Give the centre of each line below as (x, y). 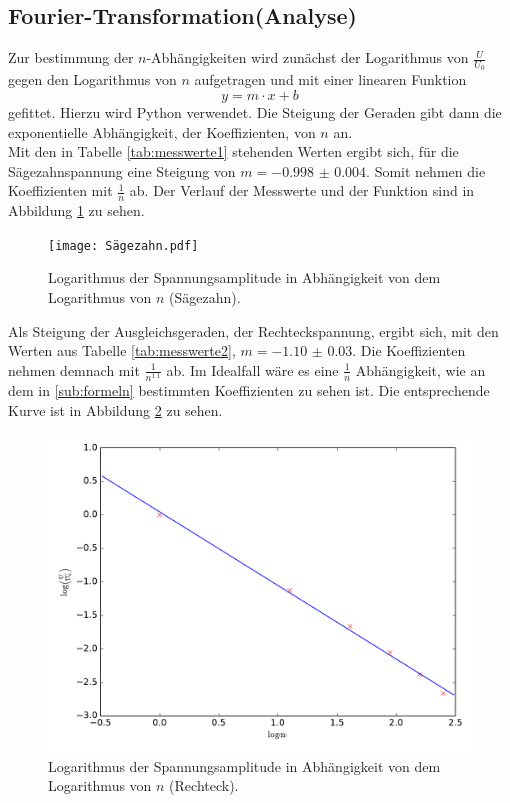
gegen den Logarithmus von (92, 79)
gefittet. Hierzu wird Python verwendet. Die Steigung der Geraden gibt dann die (255, 112)
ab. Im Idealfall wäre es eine (252, 369)
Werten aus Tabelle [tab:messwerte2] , (122, 350)
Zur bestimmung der (71, 57)
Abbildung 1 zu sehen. (76, 210)
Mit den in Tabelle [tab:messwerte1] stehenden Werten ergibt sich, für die (233, 151)
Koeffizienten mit (60, 190)
